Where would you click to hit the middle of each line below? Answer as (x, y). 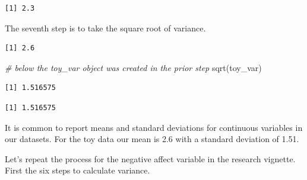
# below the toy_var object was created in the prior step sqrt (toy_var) (133, 67)
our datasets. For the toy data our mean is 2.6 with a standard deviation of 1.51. (152, 139)
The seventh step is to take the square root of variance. (105, 28)
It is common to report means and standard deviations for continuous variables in (154, 127)
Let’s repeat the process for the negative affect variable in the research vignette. (150, 158)
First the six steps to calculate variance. (77, 170)
